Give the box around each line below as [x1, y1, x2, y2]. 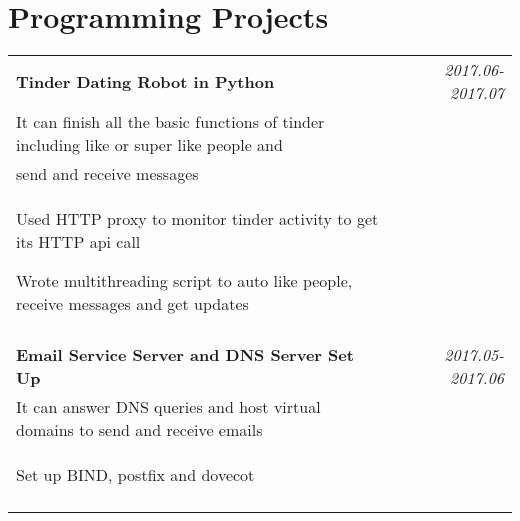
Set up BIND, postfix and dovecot [16, 463, 255, 487]
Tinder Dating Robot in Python [16, 69, 275, 93]
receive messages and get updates [16, 292, 249, 316]
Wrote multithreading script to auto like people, [16, 269, 353, 293]
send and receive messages [16, 162, 199, 186]
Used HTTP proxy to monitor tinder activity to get [16, 207, 379, 231]
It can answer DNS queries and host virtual [16, 395, 321, 419]
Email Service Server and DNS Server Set [16, 343, 354, 367]
